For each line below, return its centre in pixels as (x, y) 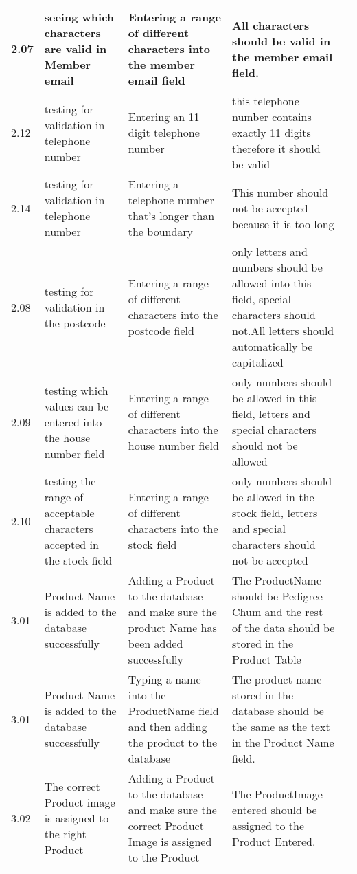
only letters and (269, 251)
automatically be (272, 346)
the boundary (161, 231)
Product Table (266, 659)
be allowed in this (274, 398)
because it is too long (283, 223)
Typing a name (164, 679)
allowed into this (272, 283)
